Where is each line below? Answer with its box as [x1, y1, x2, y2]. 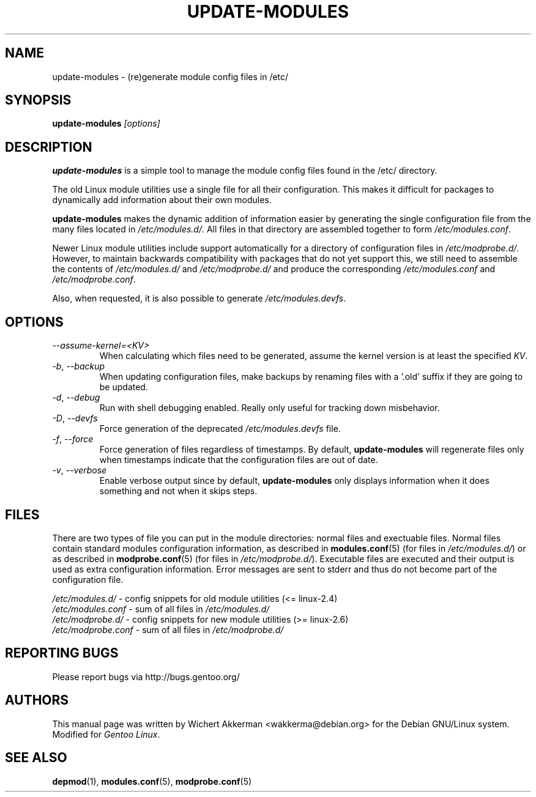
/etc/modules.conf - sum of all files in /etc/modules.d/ [52, 603, 270, 614]
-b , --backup [52, 361, 105, 372]
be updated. [99, 382, 148, 393]
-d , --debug [52, 392, 100, 403]
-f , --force [52, 434, 94, 445]
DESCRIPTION [5, 139, 92, 155]
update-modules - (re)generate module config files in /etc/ [52, 71, 289, 82]
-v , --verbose [52, 465, 107, 476]
